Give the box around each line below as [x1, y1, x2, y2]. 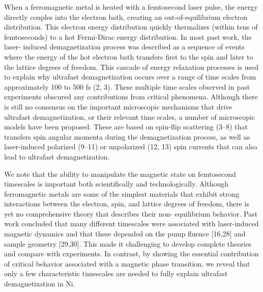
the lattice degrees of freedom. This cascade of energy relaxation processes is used [4, 61, 259, 72]
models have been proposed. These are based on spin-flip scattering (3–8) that [4, 121, 248, 132]
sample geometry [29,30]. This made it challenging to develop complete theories [4, 238, 252, 249]
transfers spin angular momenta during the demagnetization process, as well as [4, 131, 250, 142]
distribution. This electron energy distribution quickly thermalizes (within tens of [4, 21, 258, 32]
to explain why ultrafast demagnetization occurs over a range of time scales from [4, 71, 256, 82]
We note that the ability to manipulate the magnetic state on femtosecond [4, 168, 236, 179]
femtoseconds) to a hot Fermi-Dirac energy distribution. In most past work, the [4, 31, 252, 42]
